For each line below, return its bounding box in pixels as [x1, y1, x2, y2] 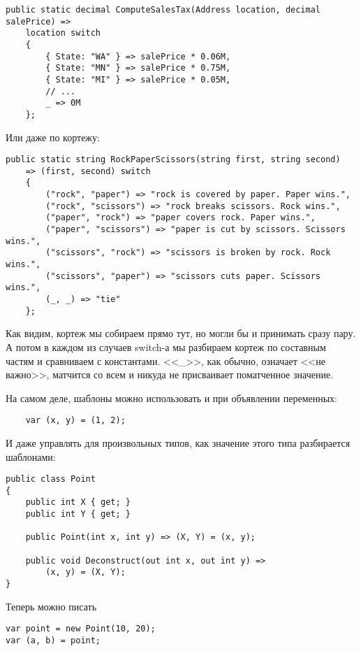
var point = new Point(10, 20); [6, 624, 156, 634]
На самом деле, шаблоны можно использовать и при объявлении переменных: [6, 390, 338, 405]
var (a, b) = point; [6, 635, 101, 645]
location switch [25, 28, 101, 38]
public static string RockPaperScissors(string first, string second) [6, 155, 341, 165]
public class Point [6, 474, 96, 485]
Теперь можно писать [6, 599, 97, 613]
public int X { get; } [25, 497, 131, 508]
